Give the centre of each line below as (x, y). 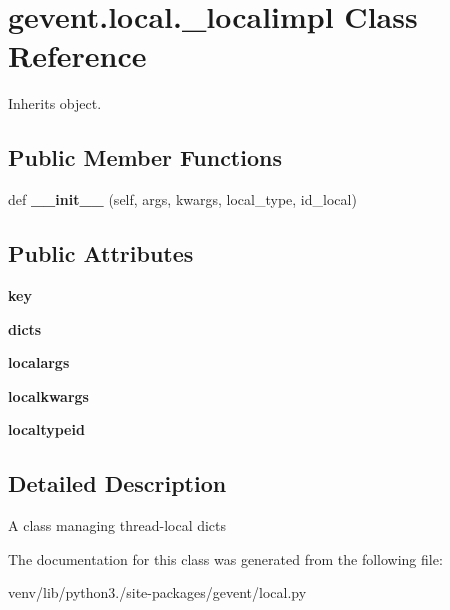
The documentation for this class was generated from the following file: (225, 558)
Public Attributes (101, 253)
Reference (77, 55)
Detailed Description (117, 483)
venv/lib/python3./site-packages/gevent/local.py (157, 592)
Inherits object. (55, 103)
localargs (39, 362)
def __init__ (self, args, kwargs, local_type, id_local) (182, 199)
